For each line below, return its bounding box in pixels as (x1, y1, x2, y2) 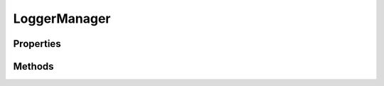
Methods (13, 60, 54, 72)
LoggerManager (13, 11, 111, 26)
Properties (13, 38, 61, 50)
